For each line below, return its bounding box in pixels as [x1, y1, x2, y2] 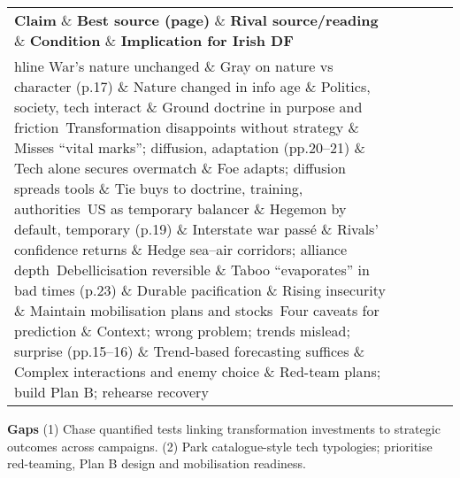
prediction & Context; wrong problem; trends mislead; [14, 320, 350, 341]
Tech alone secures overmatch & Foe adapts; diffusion [14, 158, 346, 178]
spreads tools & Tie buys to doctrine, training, [14, 178, 303, 198]
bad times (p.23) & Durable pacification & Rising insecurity [14, 280, 386, 300]
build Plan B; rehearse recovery [14, 382, 209, 402]
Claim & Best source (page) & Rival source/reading [14, 10, 379, 30]
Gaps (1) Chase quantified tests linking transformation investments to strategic [7, 420, 441, 437]
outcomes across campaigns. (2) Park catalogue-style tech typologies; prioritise [7, 436, 433, 455]
